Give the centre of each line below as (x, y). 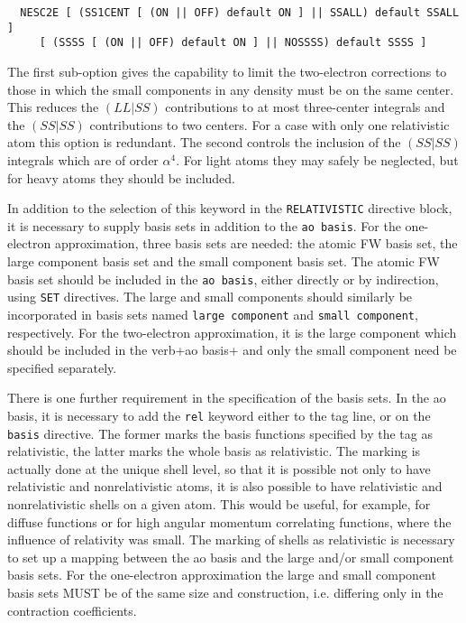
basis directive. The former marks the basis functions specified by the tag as (220, 433)
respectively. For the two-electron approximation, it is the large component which (232, 332)
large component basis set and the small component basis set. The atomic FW (224, 261)
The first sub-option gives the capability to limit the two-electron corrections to (227, 71)
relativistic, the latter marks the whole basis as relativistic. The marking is (214, 451)
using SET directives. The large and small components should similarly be (210, 297)
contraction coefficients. (72, 610)
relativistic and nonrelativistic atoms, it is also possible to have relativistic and (225, 486)
